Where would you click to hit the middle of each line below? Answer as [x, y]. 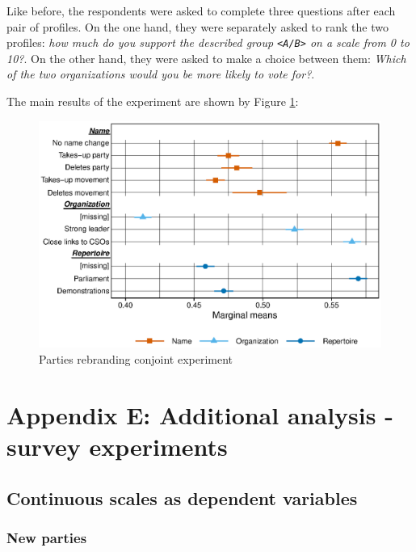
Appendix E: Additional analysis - [200, 414]
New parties [47, 537]
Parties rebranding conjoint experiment [136, 358]
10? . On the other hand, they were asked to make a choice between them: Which [206, 58]
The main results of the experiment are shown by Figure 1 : [153, 101]
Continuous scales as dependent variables [182, 497]
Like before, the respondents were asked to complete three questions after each [201, 11]
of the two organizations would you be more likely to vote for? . [161, 74]
